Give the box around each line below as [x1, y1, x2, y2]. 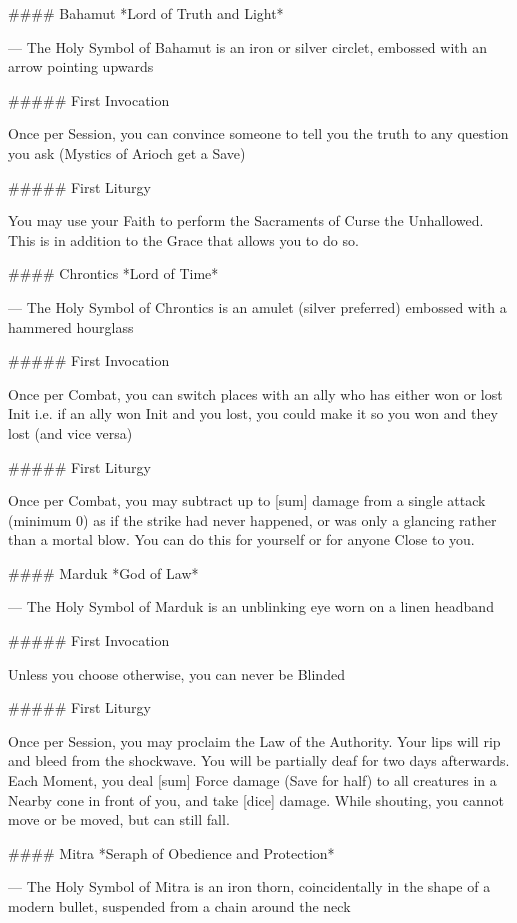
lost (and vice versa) [8, 422, 133, 443]
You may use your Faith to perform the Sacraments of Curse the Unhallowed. [8, 210, 484, 231]
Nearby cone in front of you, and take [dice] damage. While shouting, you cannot [8, 789, 505, 810]
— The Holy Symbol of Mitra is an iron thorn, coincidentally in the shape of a [8, 876, 491, 897]
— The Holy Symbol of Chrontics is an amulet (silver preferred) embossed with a [8, 296, 507, 317]
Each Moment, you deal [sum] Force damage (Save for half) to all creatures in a [8, 770, 497, 791]
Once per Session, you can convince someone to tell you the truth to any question [8, 123, 509, 144]
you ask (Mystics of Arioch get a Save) [8, 142, 246, 163]
